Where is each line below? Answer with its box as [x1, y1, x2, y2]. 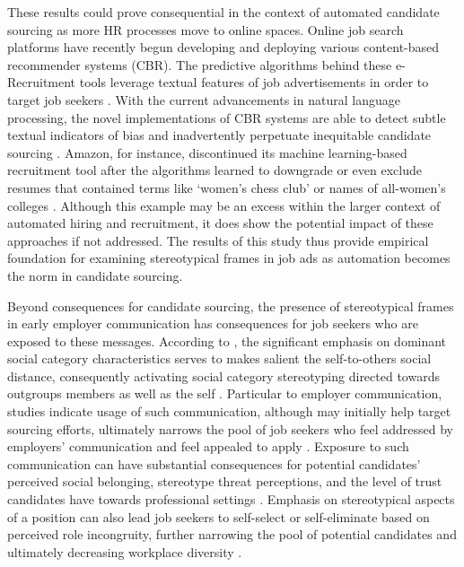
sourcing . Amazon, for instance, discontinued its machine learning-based [7, 143, 407, 161]
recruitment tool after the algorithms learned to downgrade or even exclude [7, 161, 422, 179]
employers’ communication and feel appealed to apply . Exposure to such [7, 437, 409, 456]
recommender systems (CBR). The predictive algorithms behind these [7, 55, 392, 74]
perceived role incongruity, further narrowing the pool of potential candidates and [7, 525, 457, 544]
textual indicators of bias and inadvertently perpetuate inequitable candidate [7, 126, 432, 144]
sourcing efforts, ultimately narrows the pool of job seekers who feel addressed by [7, 419, 453, 438]
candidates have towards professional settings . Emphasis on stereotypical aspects [7, 490, 455, 509]
